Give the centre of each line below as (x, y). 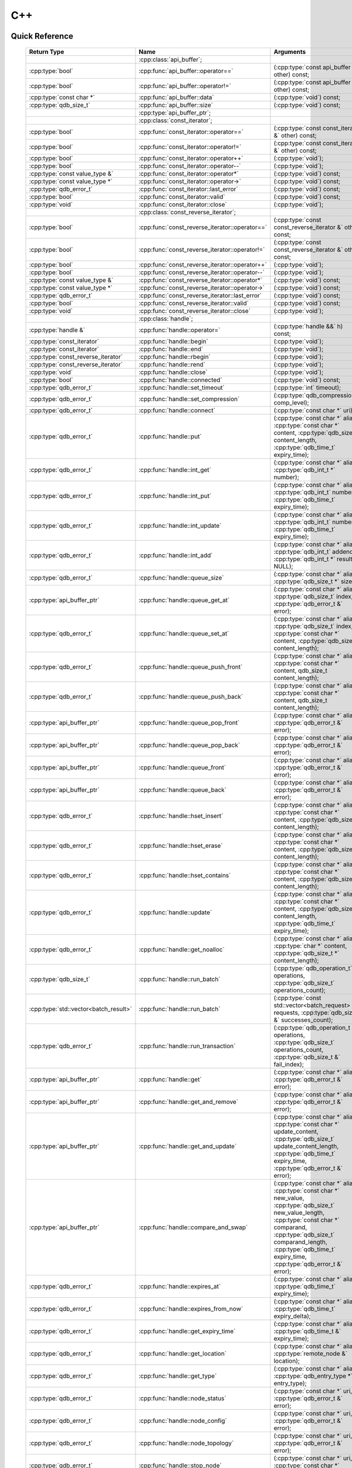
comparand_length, (301, 1242)
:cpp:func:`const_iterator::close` (183, 204)
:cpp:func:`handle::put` (170, 436)
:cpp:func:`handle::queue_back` (183, 790)
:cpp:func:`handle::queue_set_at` (184, 633)
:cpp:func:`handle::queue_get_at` (184, 600)
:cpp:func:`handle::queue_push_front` (191, 666)
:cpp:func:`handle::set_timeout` (182, 388)
